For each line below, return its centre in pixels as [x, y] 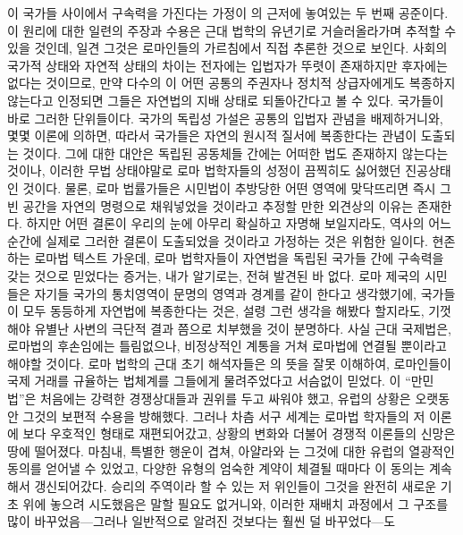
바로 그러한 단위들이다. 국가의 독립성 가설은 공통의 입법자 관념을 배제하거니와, [225, 118]
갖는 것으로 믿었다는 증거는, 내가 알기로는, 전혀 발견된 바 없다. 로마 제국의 [214, 275]
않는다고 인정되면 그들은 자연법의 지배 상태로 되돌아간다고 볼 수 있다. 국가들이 [226, 100]
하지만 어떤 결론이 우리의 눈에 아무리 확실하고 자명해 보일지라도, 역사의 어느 [239, 223]
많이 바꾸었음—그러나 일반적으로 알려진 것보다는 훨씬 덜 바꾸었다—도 [202, 521]
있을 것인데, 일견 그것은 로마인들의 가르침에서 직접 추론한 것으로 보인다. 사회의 [227, 48]
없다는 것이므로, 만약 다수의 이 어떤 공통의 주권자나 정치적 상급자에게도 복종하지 [231, 83]
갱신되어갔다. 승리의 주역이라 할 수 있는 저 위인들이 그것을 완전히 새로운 [236, 486]
